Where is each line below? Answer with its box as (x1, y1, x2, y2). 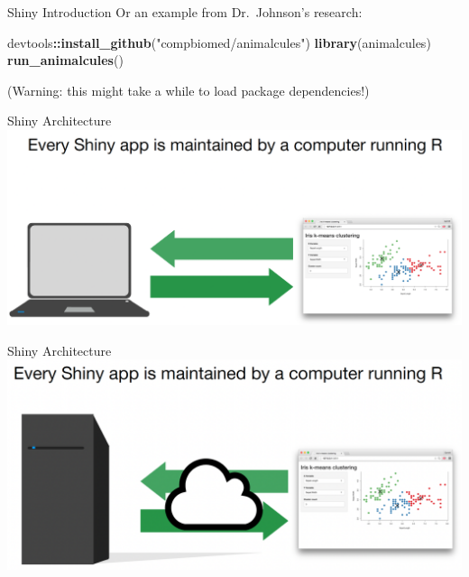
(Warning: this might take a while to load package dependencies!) (7, 80, 370, 99)
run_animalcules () (7, 51, 124, 70)
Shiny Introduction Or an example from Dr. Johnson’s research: (7, 3, 363, 21)
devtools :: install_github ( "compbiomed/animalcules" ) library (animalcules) (7, 33, 431, 51)
